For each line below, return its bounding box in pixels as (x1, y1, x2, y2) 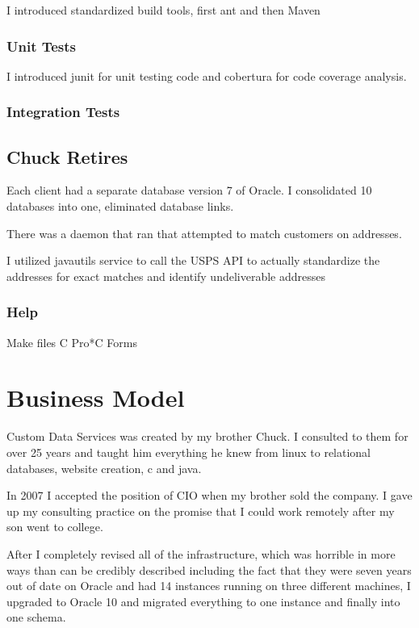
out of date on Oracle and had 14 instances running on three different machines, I (6, 577, 411, 594)
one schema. (6, 609, 66, 626)
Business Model (6, 381, 185, 414)
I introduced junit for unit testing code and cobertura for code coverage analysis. (6, 67, 407, 84)
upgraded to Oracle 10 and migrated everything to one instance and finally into (6, 592, 400, 609)
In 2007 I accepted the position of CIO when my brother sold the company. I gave (6, 487, 413, 504)
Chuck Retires (6, 144, 128, 169)
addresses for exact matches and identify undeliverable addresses (6, 267, 326, 284)
